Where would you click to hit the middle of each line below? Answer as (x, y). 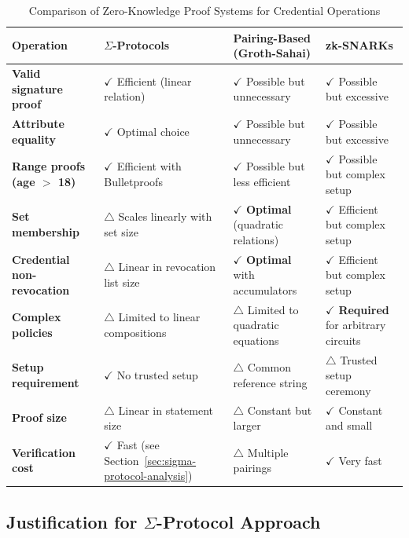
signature (37, 88)
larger (247, 425)
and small (349, 425)
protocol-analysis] (146, 476)
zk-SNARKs (359, 45)
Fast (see (138, 445)
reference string (270, 383)
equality (34, 139)
